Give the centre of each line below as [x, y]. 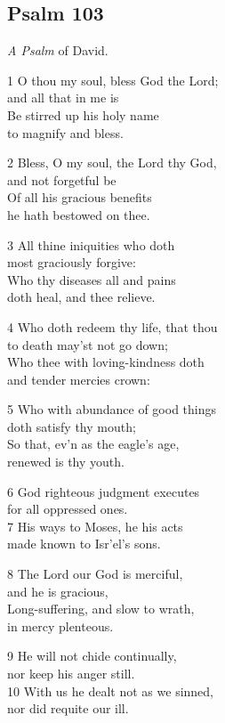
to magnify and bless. [65, 132]
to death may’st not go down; [88, 344]
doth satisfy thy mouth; [72, 426]
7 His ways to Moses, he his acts [95, 526]
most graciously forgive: [72, 262]
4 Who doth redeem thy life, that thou [112, 326]
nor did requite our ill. [68, 708]
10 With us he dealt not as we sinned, [110, 691]
